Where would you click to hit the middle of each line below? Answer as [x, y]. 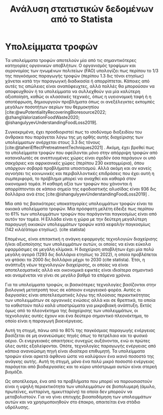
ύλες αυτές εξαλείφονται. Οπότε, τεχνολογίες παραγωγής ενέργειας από [81, 346]
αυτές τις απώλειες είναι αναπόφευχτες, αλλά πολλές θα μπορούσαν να [80, 86]
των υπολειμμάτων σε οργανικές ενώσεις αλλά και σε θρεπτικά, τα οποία [80, 300]
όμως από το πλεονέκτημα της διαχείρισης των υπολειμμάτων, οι [72, 310]
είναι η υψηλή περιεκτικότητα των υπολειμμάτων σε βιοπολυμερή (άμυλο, [81, 386]
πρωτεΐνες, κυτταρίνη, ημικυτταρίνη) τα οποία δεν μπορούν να [69, 392]
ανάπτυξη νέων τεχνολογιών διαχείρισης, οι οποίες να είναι [67, 265]
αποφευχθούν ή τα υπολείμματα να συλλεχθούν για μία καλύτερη [72, 91]
